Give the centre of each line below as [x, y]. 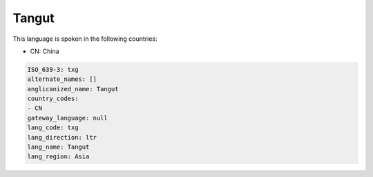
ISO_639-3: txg [53, 69]
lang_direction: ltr [62, 137]
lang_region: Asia [58, 157]
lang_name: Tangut [58, 147]
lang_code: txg [53, 128]
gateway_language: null [68, 118]
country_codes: [53, 99]
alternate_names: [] [62, 79]
